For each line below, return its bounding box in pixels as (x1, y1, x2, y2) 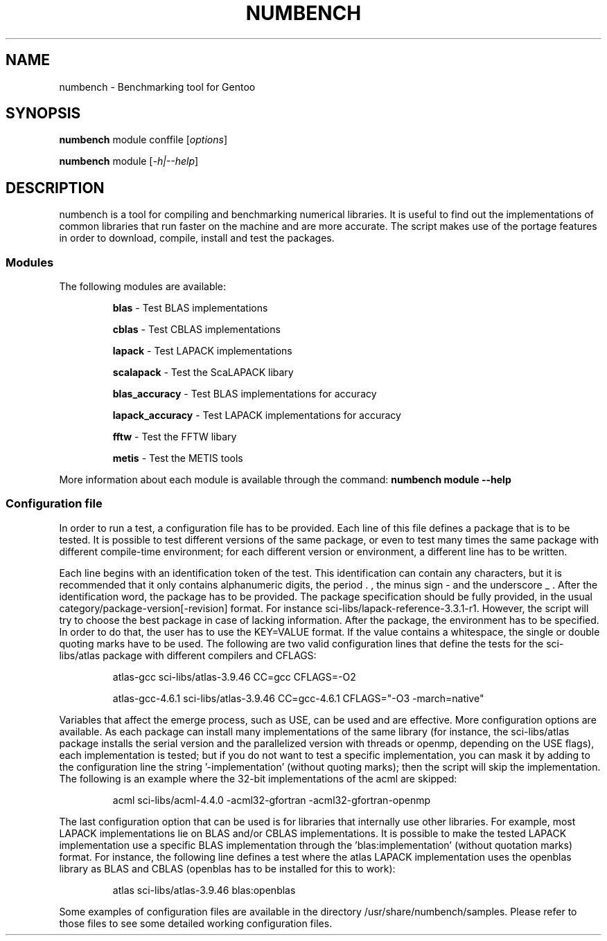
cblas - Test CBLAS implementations (112, 323, 281, 336)
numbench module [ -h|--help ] (59, 155, 199, 168)
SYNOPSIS (6, 105, 81, 123)
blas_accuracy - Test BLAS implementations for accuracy (112, 388, 377, 400)
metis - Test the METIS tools (112, 452, 243, 465)
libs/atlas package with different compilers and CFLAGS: (59, 649, 317, 661)
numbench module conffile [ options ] (59, 134, 227, 146)
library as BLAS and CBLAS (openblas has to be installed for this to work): (59, 862, 396, 875)
